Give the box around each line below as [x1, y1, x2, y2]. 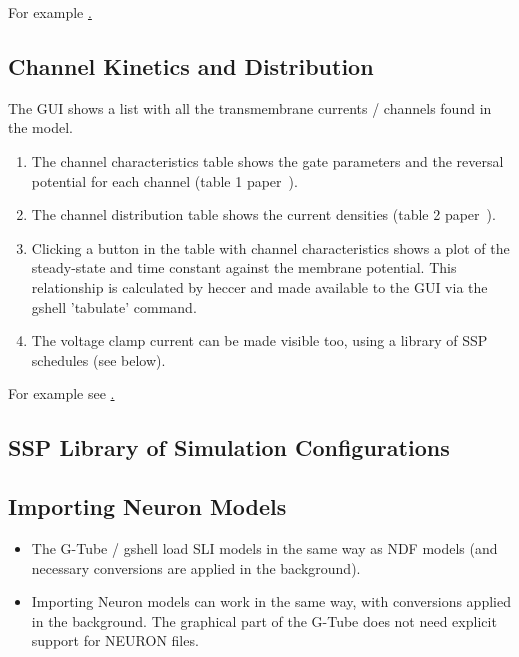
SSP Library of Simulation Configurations [8, 432, 450, 463]
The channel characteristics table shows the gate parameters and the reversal [31, 150, 504, 171]
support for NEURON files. [31, 630, 199, 651]
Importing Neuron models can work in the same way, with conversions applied [31, 591, 511, 612]
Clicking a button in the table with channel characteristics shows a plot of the [31, 237, 510, 258]
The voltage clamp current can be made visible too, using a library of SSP [31, 330, 488, 351]
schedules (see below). [31, 349, 166, 370]
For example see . [8, 383, 115, 404]
